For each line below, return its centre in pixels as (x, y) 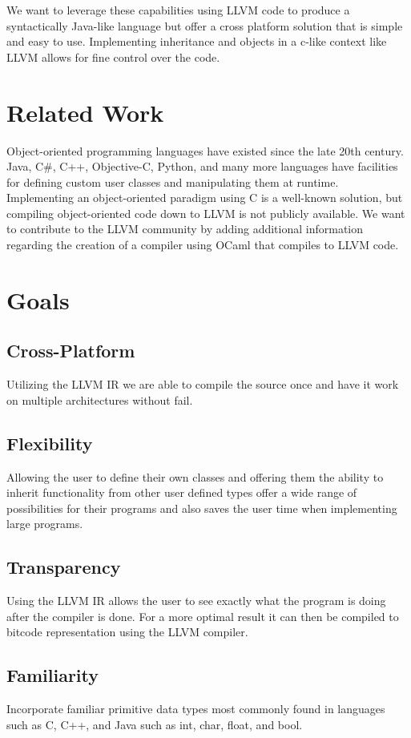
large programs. (45, 524)
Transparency (64, 567)
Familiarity (52, 675)
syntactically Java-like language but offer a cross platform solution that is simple (205, 25)
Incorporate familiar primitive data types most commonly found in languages (196, 709)
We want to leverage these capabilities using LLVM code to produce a (178, 10)
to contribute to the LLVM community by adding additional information (185, 229)
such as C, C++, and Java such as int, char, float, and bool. (155, 724)
